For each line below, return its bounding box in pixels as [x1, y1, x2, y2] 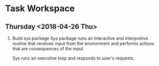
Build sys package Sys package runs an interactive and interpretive [12, 35, 148, 41]
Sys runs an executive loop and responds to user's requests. [12, 55, 135, 61]
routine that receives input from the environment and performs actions [12, 41, 155, 46]
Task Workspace [5, 3, 75, 14]
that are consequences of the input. [12, 46, 85, 51]
